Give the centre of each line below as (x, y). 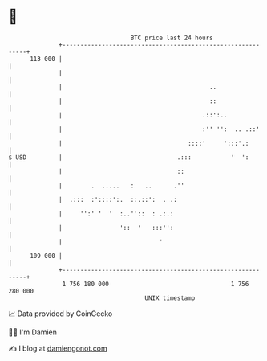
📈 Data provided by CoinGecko (61, 314)
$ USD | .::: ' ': (129, 157)
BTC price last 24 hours (172, 38)
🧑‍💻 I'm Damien (33, 332)
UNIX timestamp (170, 298)
